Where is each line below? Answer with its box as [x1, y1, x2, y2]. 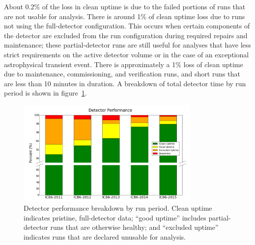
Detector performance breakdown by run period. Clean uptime [24, 203, 212, 213]
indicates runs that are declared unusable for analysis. [24, 232, 186, 242]
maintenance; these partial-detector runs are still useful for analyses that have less [4, 40, 251, 50]
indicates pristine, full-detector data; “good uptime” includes [24, 212, 206, 222]
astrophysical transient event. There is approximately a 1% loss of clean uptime [4, 59, 243, 69]
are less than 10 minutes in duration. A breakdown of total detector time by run [4, 78, 246, 88]
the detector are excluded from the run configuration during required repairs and [4, 30, 248, 40]
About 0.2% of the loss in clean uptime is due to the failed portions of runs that [4, 1, 246, 11]
